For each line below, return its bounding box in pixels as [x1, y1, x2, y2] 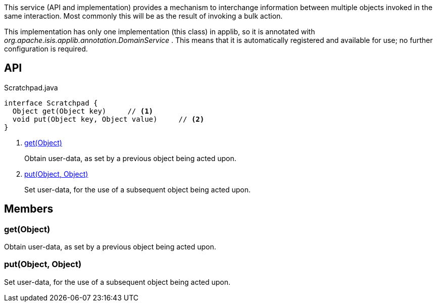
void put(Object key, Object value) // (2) [12, 115, 205, 123]
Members [4, 202, 54, 216]
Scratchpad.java [4, 83, 58, 92]
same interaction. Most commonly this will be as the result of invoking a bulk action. [4, 12, 283, 20]
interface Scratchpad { [4, 98, 98, 107]
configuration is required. [4, 44, 88, 53]
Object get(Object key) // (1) [12, 107, 154, 115]
